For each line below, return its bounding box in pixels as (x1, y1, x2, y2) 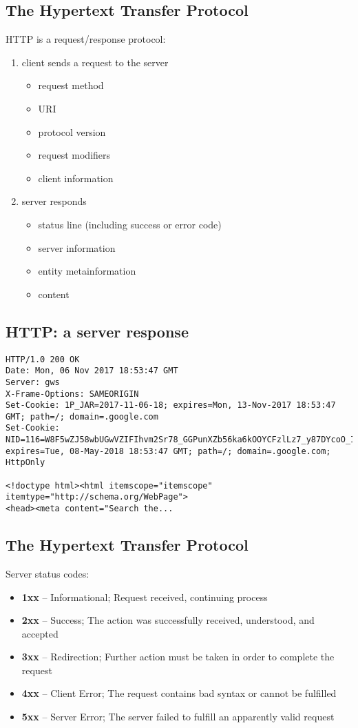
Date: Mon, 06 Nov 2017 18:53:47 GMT (6, 366, 178, 376)
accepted (21, 626, 59, 640)
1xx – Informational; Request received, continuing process (21, 589, 268, 604)
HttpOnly (6, 458, 45, 468)
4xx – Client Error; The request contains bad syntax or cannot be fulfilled (21, 686, 337, 700)
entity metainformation (38, 264, 136, 278)
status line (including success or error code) (38, 217, 222, 231)
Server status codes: (6, 566, 89, 580)
